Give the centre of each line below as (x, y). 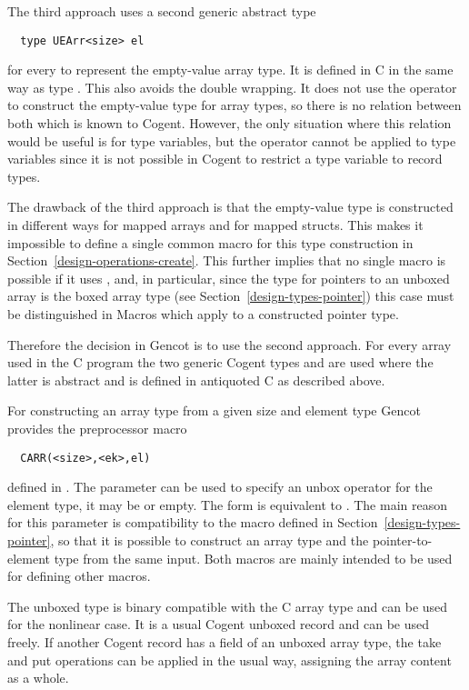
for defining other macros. (79, 576)
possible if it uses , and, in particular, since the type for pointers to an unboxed (229, 278)
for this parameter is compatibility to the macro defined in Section (193, 522)
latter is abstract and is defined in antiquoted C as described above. (196, 380)
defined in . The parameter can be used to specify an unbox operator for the (220, 487)
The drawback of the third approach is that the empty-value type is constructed (230, 207)
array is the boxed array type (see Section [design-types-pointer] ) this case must (231, 296)
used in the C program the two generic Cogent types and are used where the (220, 362)
